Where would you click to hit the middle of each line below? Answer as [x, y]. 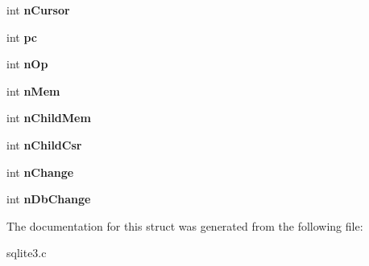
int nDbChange [49, 199]
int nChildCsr [44, 144]
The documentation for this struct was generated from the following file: [185, 225]
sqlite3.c [27, 253]
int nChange [40, 172]
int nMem [33, 90]
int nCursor [38, 10]
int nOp [27, 64]
